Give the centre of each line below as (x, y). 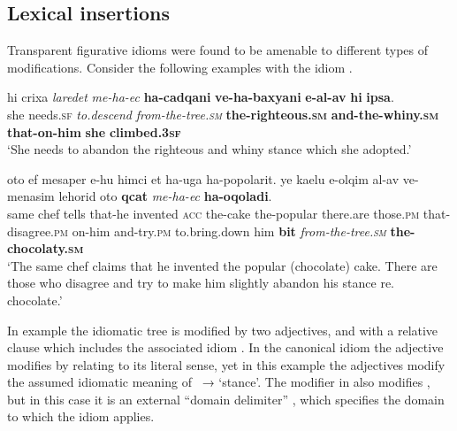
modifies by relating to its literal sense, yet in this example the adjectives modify (226, 364)
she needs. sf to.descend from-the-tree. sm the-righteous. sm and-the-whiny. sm (223, 114)
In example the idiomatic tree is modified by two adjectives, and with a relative (223, 330)
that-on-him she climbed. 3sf (94, 131)
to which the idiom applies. (81, 416)
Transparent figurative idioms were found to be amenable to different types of (218, 50)
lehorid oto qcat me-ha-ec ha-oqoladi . (165, 196)
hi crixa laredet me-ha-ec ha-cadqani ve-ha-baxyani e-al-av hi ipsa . (201, 97)
